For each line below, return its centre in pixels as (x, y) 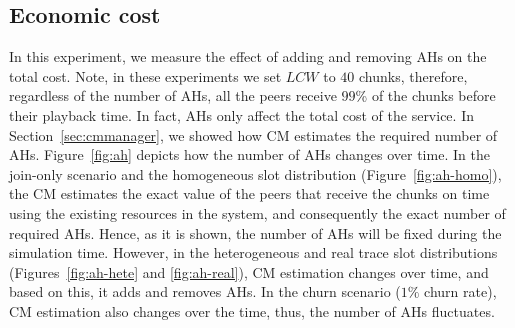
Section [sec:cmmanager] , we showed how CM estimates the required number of (253, 134)
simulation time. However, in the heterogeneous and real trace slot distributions (253, 252)
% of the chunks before (425, 95)
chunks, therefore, (413, 75)
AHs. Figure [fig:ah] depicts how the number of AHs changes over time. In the (249, 154)
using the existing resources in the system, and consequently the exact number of (257, 212)
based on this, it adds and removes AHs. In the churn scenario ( (205, 291)
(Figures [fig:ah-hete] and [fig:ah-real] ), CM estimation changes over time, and (249, 271)
